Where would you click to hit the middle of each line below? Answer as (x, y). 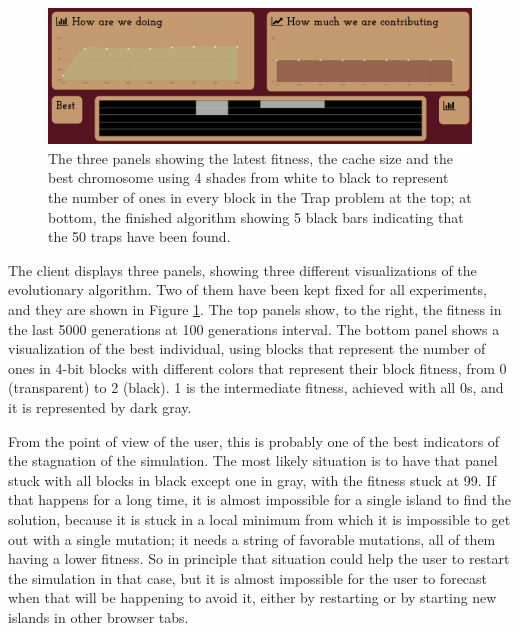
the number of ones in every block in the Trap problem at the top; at (260, 197)
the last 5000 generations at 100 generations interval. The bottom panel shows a (254, 328)
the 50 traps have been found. (139, 236)
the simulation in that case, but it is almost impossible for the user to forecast (248, 577)
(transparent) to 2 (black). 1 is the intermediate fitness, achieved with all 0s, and (256, 387)
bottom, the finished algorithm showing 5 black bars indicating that (256, 216)
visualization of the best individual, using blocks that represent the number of (247, 348)
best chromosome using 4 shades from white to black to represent (248, 177)
